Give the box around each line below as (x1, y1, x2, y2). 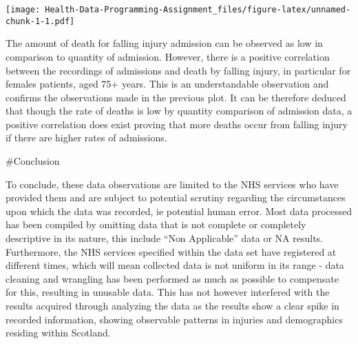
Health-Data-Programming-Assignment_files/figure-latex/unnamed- (45, 5, 351, 14)
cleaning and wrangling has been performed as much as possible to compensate (6, 271, 339, 285)
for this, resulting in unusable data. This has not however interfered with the (6, 285, 330, 299)
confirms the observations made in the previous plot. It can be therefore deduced (6, 90, 346, 104)
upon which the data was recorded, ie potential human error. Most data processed (6, 203, 352, 218)
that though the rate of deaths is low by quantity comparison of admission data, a (6, 103, 352, 118)
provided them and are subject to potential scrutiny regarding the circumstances (6, 190, 346, 205)
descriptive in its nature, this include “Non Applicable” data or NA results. (6, 231, 324, 245)
